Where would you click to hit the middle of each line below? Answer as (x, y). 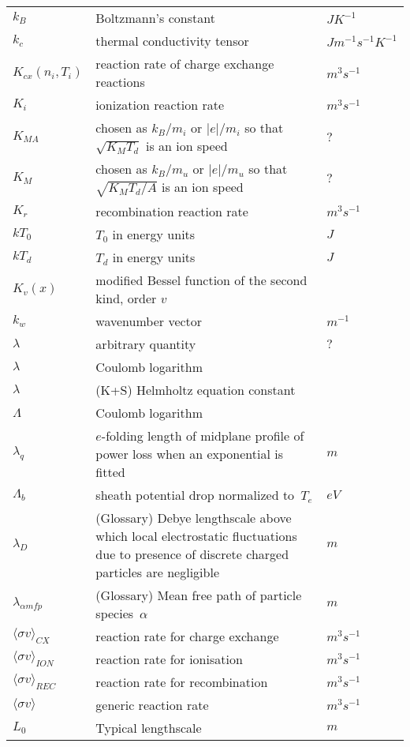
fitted (110, 471)
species (115, 613)
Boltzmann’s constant (155, 18)
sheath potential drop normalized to (195, 494)
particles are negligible (157, 572)
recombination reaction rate (172, 211)
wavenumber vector (149, 321)
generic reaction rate (152, 704)
